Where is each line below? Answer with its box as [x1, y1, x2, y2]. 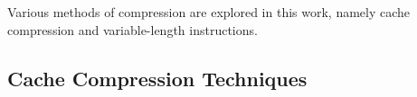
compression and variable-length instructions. [7, 20, 258, 39]
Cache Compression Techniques [7, 64, 308, 92]
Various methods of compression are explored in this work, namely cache [7, 3, 411, 21]
